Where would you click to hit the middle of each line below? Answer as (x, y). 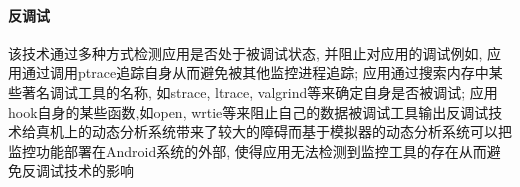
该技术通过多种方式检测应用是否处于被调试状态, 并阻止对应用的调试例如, (245, 52)
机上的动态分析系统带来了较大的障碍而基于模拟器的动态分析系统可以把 (280, 131)
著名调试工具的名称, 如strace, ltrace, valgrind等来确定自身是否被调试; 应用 (259, 91)
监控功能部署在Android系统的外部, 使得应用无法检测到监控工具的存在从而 (247, 150)
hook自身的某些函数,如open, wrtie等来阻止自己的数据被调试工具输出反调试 (248, 111)
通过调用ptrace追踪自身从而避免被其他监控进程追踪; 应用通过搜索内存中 (255, 72)
